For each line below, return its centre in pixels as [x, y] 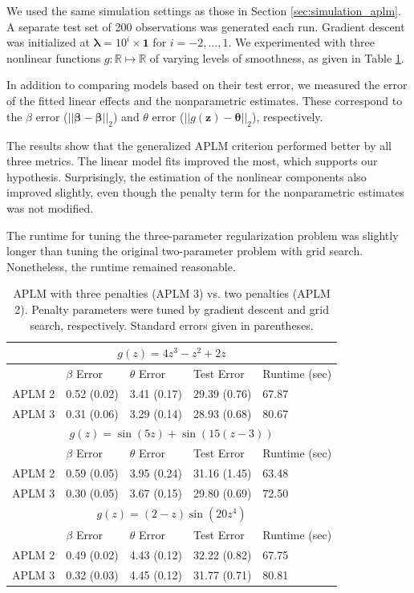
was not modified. [50, 207]
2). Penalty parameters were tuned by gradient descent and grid [172, 309]
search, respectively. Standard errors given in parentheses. [172, 325]
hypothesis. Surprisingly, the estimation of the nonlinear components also [187, 176]
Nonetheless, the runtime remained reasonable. [121, 266]
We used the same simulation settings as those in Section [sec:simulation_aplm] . [204, 10]
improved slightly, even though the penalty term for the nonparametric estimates [205, 192]
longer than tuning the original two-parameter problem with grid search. [185, 251]
